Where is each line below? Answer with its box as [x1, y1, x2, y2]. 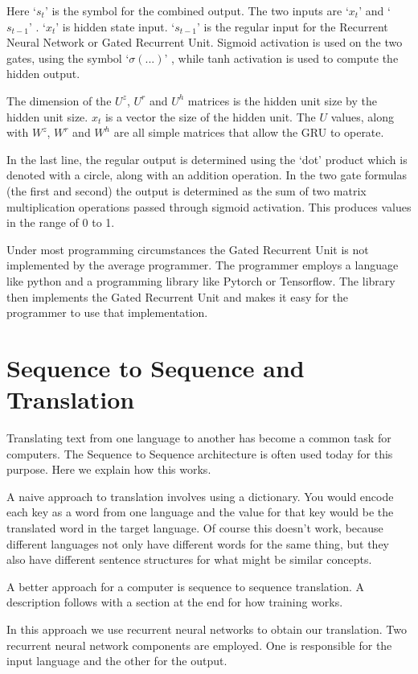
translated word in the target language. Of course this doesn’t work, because [6, 519, 383, 536]
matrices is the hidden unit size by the [187, 92, 377, 109]
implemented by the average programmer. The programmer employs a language [6, 257, 399, 273]
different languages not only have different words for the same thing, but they [6, 535, 389, 552]
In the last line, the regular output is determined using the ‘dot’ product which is [6, 150, 408, 167]
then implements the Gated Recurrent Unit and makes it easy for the [6, 288, 348, 305]
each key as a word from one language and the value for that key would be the [6, 503, 394, 520]
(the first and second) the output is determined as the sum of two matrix [6, 182, 367, 199]
